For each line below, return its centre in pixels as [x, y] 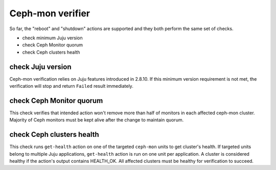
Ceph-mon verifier [50, 13]
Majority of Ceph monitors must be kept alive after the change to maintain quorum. [97, 120]
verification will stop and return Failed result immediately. [72, 86]
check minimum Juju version [52, 38]
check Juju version [40, 67]
